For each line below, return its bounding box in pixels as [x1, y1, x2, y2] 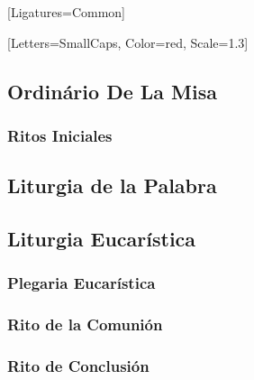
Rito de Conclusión [7, 354, 150, 376]
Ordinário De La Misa [7, 77, 217, 105]
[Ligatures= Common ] [7, 3, 126, 21]
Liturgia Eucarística [7, 224, 196, 252]
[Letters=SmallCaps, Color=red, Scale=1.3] [7, 32, 249, 51]
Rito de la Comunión [7, 313, 163, 336]
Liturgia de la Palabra [7, 171, 217, 199]
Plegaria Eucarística [7, 272, 156, 294]
